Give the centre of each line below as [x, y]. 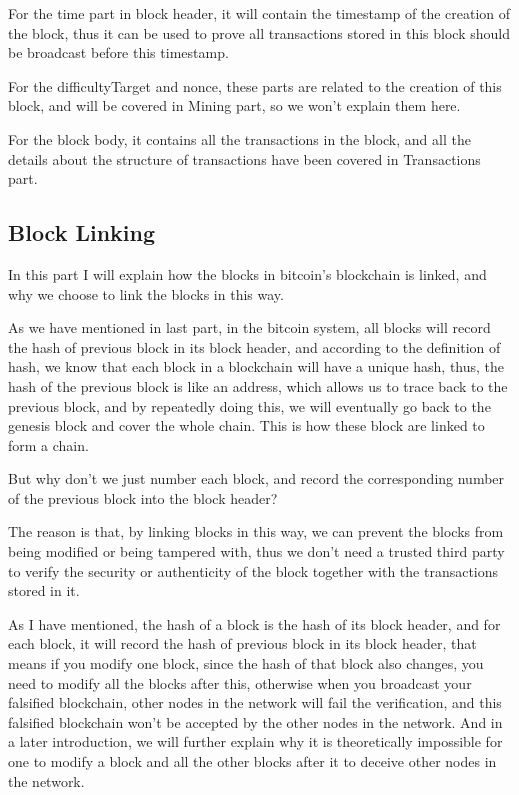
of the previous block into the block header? [143, 497]
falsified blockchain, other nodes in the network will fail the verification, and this [255, 702]
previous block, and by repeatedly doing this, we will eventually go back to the [249, 405]
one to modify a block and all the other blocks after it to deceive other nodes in [252, 761]
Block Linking [82, 232]
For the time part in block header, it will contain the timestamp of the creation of [259, 13]
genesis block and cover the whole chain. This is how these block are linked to [246, 425]
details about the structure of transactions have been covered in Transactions [244, 158]
